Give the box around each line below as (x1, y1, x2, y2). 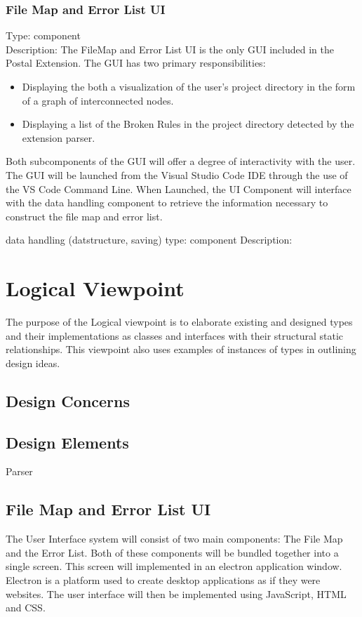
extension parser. (22, 130, 95, 145)
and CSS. (6, 600, 46, 615)
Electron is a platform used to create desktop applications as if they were (6, 573, 321, 587)
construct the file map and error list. (6, 208, 163, 223)
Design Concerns (6, 390, 130, 411)
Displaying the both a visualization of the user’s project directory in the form (22, 79, 356, 93)
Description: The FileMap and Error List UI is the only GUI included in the (6, 41, 334, 56)
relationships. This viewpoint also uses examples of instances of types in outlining (6, 342, 356, 357)
